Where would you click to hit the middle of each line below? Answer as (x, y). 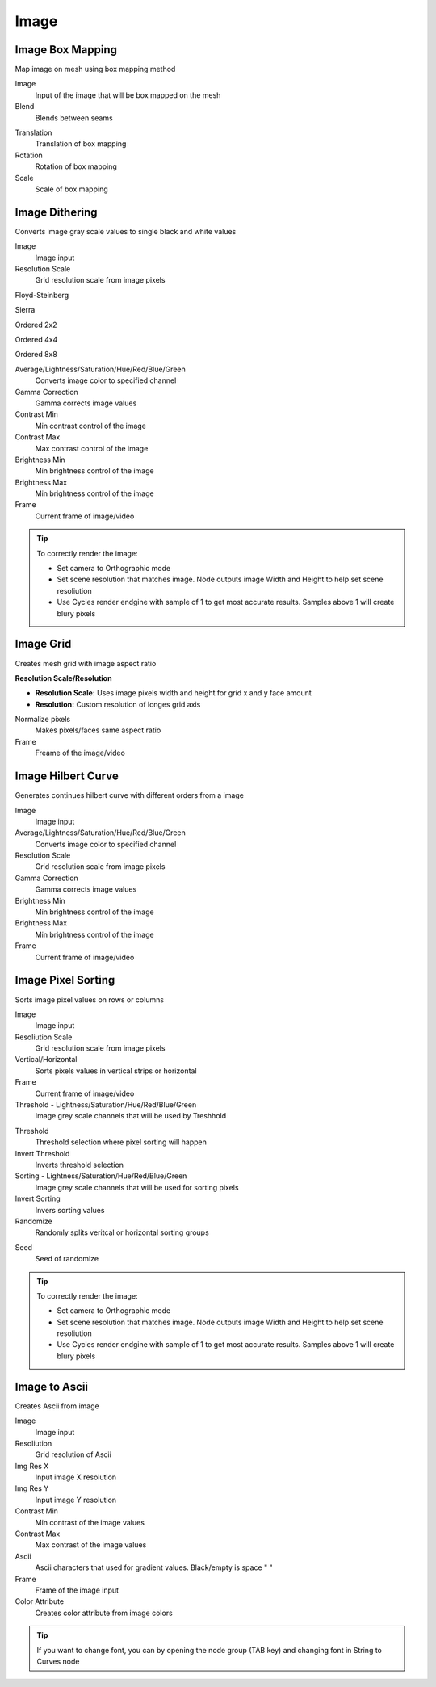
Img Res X (32, 1466)
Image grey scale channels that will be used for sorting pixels (137, 1187)
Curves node (58, 1661)
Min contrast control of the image (91, 426)
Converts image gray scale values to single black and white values (126, 231)
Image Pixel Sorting (65, 980)
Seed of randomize (67, 1259)
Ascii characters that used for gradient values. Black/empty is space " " (154, 1567)
